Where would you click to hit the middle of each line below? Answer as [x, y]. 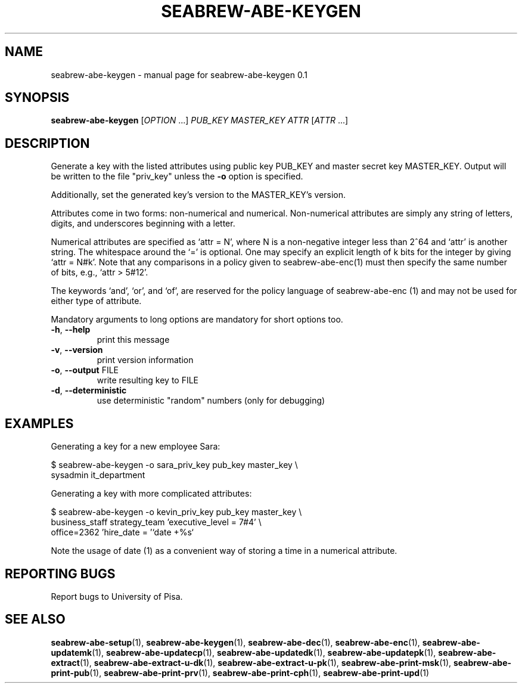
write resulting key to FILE [148, 380]
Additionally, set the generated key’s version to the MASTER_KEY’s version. [198, 195]
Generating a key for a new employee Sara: [136, 447]
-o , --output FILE [85, 370]
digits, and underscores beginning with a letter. [143, 224]
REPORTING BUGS [60, 574]
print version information [145, 360]
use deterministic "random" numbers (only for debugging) [211, 401]
